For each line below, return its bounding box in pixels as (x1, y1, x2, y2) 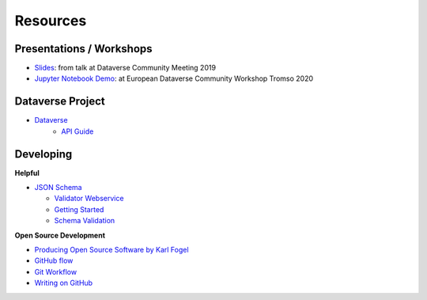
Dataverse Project (14, 95, 106, 108)
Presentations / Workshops (14, 42, 153, 55)
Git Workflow (34, 267, 77, 276)
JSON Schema (34, 183, 82, 192)
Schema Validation (54, 216, 115, 226)
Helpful (14, 168, 40, 177)
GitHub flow (34, 256, 74, 265)
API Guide (61, 127, 94, 136)
